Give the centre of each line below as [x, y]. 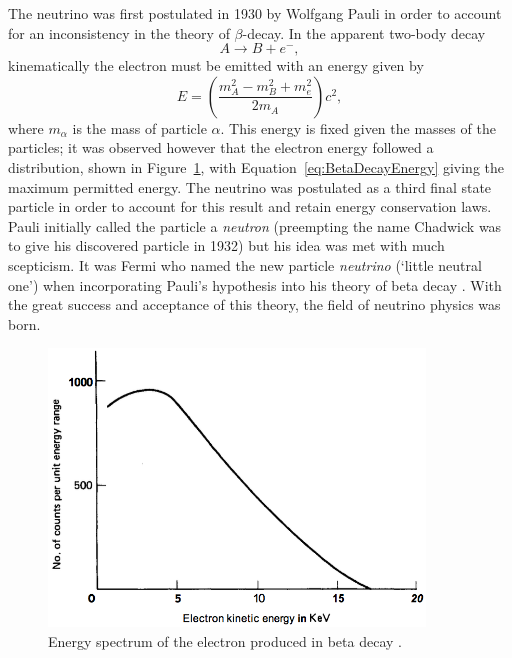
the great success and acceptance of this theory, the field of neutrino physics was [254, 304]
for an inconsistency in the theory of [119, 32]
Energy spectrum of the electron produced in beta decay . [225, 640]
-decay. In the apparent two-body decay [364, 32]
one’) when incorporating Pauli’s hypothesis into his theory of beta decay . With [255, 284]
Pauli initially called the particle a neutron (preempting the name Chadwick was [255, 225]
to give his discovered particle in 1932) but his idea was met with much [226, 245]
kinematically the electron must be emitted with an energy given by [216, 65]
